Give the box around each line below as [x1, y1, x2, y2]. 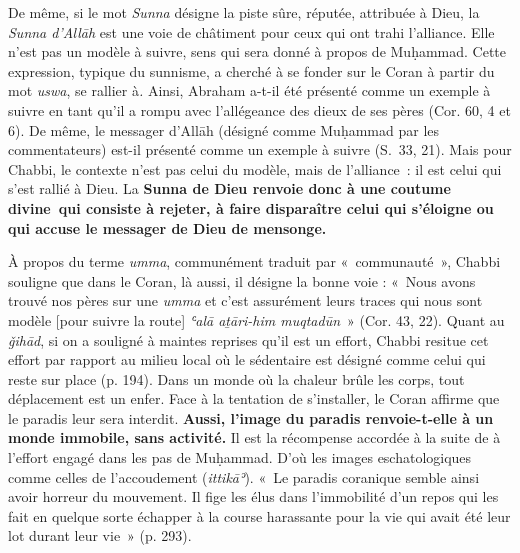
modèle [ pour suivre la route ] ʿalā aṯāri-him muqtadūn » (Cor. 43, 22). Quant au [8, 309, 505, 330]
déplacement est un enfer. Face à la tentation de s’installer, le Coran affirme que [8, 388, 500, 409]
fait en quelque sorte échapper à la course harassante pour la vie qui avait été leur [8, 505, 511, 526]
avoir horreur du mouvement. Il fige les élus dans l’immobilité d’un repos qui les [8, 486, 499, 507]
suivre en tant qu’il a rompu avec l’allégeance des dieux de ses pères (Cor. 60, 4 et [8, 99, 511, 120]
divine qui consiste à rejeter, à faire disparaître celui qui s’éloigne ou [8, 197, 494, 218]
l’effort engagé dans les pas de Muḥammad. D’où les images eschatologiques [8, 447, 472, 468]
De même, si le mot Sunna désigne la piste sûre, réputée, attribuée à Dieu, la [8, 2, 480, 22]
